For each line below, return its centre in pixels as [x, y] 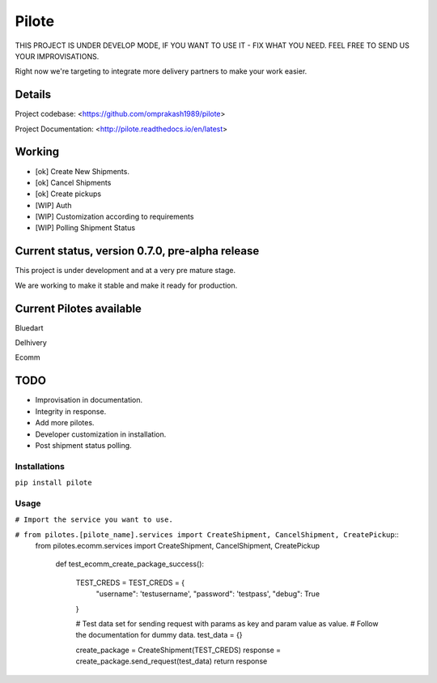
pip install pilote [53, 483]
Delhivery [31, 343]
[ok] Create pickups [68, 194]
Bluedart [29, 327]
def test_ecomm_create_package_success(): [130, 564]
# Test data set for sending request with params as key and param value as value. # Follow [227, 623]
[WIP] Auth [53, 205]
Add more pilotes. [65, 423]
